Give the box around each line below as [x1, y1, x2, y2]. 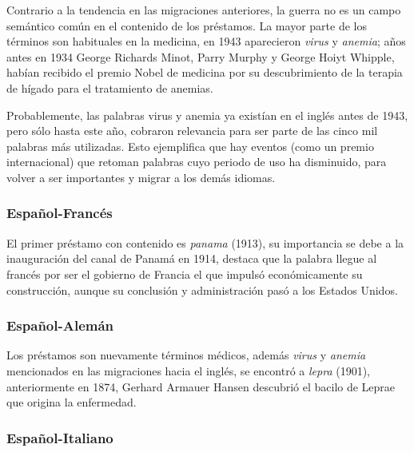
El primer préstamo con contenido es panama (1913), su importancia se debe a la [6, 234, 404, 251]
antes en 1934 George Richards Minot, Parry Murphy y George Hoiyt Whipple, [6, 48, 395, 65]
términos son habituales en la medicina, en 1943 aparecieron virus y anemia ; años [6, 33, 406, 50]
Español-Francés [6, 203, 113, 223]
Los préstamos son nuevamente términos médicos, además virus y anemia [6, 347, 366, 363]
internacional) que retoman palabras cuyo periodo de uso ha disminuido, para [6, 153, 387, 170]
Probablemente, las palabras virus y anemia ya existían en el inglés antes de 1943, [6, 106, 408, 123]
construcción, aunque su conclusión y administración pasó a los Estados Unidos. [6, 281, 398, 298]
